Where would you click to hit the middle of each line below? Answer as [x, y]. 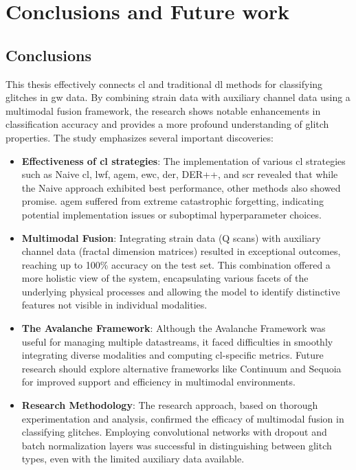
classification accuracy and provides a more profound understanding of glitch [167, 124]
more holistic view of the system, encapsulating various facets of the [165, 278]
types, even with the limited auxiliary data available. [133, 459]
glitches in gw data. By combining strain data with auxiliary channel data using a [178, 97]
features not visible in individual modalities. [114, 305]
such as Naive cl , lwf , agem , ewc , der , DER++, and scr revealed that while [180, 174]
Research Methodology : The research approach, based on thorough [170, 405]
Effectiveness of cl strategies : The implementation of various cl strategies [183, 160]
